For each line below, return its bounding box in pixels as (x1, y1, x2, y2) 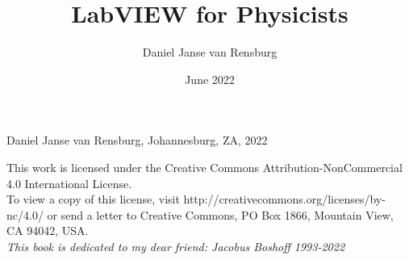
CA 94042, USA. (6, 222, 89, 239)
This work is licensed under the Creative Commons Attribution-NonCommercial (6, 158, 403, 175)
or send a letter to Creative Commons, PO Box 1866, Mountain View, (47, 206, 394, 223)
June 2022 (185, 70, 235, 87)
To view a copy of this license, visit (6, 191, 180, 208)
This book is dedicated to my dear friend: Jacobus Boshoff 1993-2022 (6, 237, 345, 254)
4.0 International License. (6, 174, 132, 191)
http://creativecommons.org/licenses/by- (183, 191, 386, 208)
